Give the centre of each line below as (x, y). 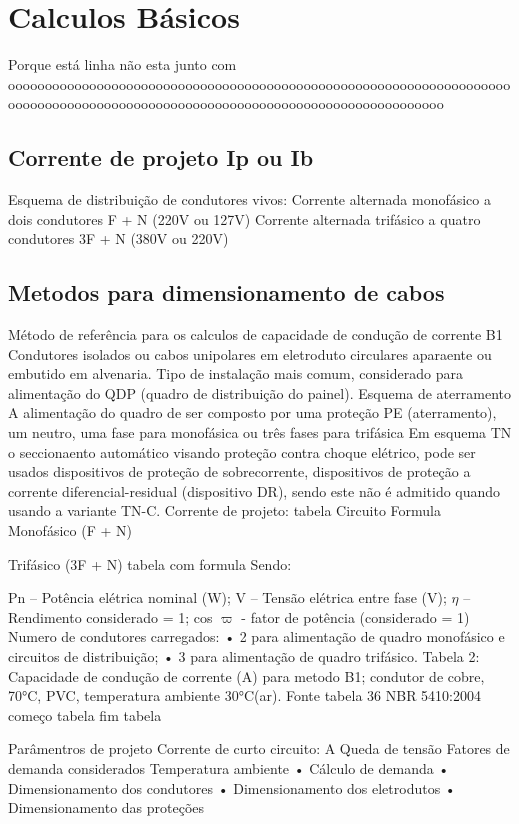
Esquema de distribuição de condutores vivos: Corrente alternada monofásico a (249, 199)
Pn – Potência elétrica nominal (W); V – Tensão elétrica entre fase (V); (227, 597)
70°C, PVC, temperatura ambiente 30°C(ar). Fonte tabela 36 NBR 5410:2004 (244, 695)
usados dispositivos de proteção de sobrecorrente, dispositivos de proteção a (239, 471)
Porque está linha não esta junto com (122, 64)
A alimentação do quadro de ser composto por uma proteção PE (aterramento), (252, 412)
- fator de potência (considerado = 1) (355, 616)
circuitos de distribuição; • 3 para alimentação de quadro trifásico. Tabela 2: (244, 656)
